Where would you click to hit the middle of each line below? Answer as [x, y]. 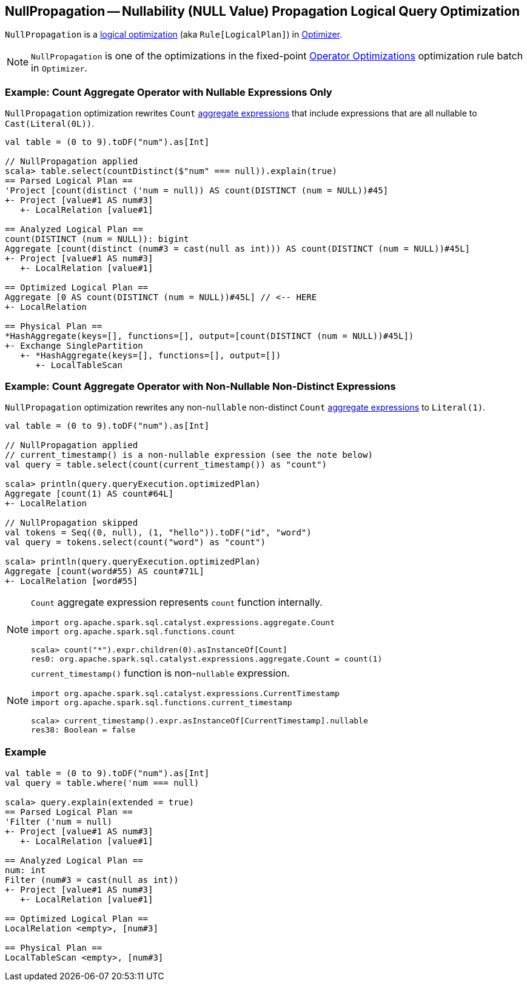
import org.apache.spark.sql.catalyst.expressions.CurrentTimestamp [185, 693]
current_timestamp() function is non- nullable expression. [160, 673]
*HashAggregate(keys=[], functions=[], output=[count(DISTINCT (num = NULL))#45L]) [210, 336]
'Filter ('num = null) [59, 821]
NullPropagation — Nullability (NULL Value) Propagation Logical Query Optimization [262, 11]
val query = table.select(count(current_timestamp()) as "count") [166, 464]
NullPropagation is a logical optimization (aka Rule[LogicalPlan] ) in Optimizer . [174, 35]
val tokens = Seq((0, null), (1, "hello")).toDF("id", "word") [158, 532]
